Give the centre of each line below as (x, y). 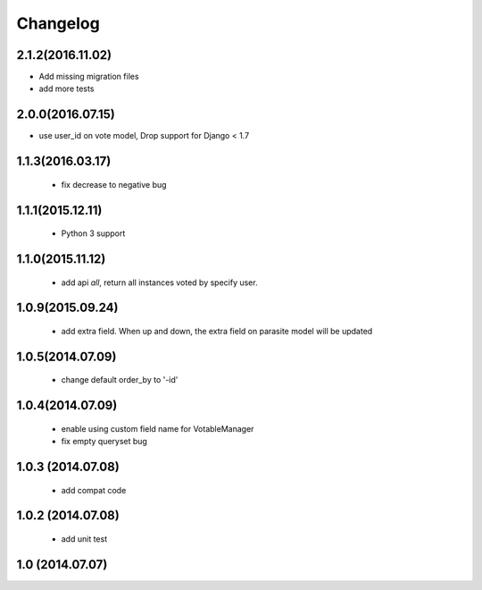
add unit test (84, 539)
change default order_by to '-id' (120, 380)
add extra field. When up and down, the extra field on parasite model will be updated (217, 331)
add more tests (66, 88)
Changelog (58, 23)
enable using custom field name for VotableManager (158, 428)
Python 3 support (93, 233)
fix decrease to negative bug (114, 184)
